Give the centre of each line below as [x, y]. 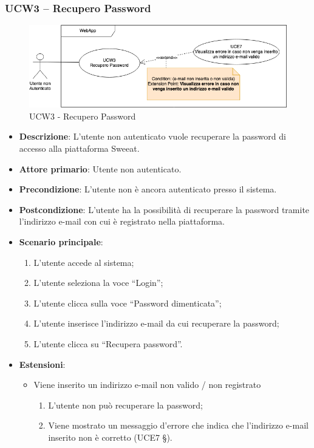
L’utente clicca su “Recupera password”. [108, 343]
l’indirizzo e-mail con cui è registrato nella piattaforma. [122, 221]
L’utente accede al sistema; [84, 262]
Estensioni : [42, 364]
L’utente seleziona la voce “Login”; [98, 283]
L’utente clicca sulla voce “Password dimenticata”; [128, 303]
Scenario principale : [61, 242]
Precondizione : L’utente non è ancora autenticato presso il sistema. [148, 189]
